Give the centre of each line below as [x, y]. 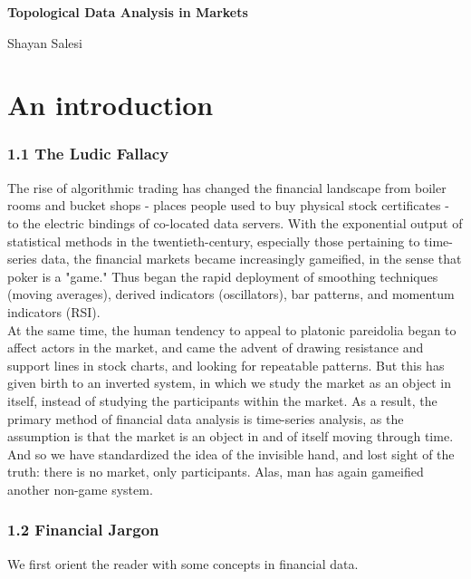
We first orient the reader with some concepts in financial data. [183, 563]
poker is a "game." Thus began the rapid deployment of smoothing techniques [223, 276]
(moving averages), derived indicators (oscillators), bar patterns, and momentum [231, 294]
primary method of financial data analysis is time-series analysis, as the [206, 418]
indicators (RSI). [54, 311]
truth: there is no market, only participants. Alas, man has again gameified [216, 472]
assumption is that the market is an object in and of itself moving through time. [231, 436]
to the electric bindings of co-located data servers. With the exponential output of [235, 222]
